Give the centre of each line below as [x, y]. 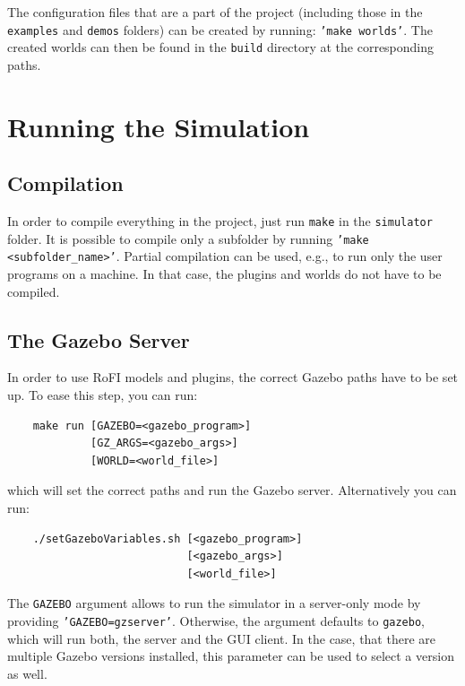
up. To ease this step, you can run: [103, 395]
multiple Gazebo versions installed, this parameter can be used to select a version [231, 656]
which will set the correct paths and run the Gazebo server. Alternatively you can [232, 490]
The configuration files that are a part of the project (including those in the [215, 12]
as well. [27, 673]
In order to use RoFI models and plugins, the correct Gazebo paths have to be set [233, 377]
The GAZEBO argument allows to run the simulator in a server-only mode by [214, 603]
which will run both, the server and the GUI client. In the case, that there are [221, 638]
